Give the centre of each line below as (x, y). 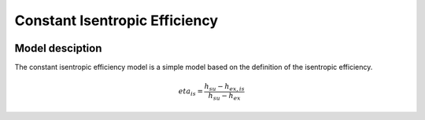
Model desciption (58, 48)
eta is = (191, 93)
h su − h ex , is (225, 88)
